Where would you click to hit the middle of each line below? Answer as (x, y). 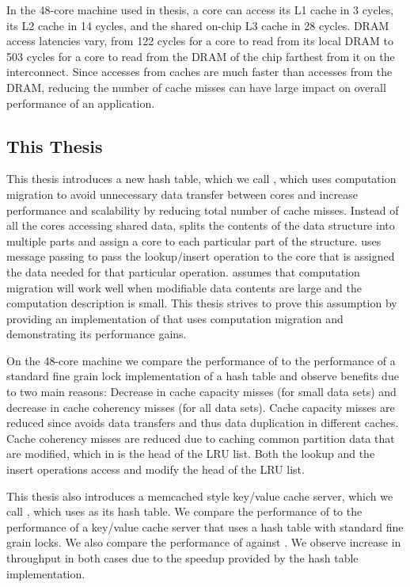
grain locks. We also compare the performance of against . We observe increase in (204, 542)
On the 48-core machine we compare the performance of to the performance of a (201, 360)
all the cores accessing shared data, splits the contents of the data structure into (201, 225)
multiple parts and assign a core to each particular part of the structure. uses (194, 240)
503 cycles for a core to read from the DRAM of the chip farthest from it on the (201, 56)
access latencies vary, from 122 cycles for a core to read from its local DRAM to (200, 41)
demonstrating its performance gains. (97, 334)
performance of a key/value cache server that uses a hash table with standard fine (205, 526)
